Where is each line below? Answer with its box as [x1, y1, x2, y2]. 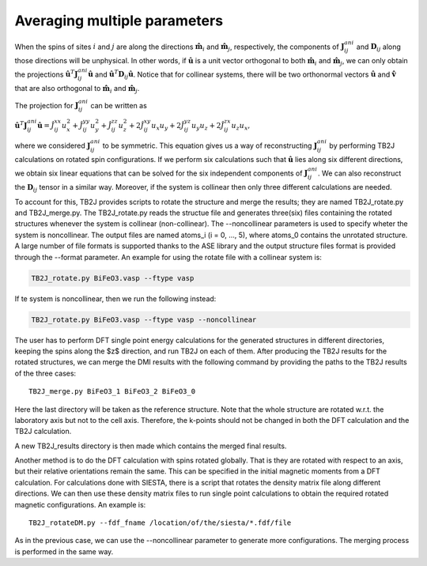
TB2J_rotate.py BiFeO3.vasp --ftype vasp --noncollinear [31, 315, 257, 324]
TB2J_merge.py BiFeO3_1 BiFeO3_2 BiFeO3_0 [28, 387, 196, 396]
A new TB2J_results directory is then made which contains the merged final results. [14, 441, 287, 451]
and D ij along [356, 42, 401, 53]
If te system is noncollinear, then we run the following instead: [14, 293, 217, 304]
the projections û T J [14, 68, 78, 79]
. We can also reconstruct [317, 168, 402, 178]
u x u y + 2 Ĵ [151, 121, 185, 132]
